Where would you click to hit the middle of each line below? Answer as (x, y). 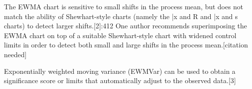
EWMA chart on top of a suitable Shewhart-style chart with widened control (120, 35)
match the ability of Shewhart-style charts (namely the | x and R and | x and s (121, 16)
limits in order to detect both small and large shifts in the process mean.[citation (126, 45)
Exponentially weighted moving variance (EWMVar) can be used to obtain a (120, 71)
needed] (15, 54)
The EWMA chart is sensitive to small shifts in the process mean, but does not (124, 6)
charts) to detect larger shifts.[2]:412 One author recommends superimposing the (126, 26)
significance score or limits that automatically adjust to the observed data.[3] (120, 80)
